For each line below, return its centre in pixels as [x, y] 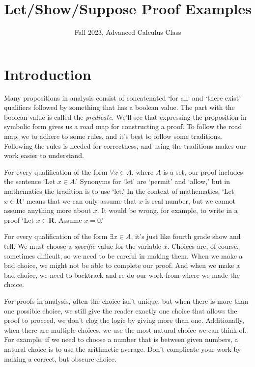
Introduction [48, 74]
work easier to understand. [44, 155]
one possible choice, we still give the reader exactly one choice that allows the [121, 310]
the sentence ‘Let [30, 181]
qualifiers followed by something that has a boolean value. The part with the [119, 107]
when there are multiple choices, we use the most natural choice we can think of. [125, 329]
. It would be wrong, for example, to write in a [167, 210]
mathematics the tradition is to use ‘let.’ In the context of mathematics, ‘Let [119, 191]
